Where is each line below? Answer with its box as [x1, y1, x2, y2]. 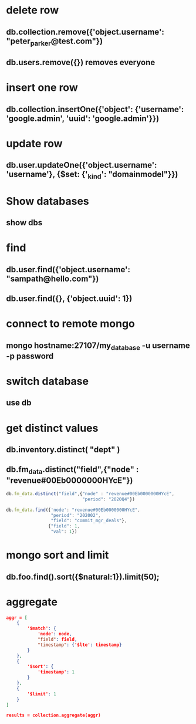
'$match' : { [27, 625, 57, 631]
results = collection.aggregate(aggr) [6, 712, 101, 719]
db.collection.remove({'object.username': [6, 27, 164, 37]
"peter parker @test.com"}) [6, 36, 103, 48]
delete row [6, 4, 59, 17]
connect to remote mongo [6, 317, 135, 330]
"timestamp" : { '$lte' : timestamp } [37, 642, 122, 648]
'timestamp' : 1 [37, 669, 75, 675]
